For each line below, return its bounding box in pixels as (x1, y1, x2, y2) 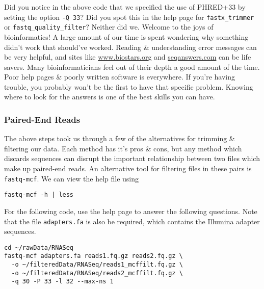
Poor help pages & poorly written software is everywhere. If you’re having (4, 71, 235, 82)
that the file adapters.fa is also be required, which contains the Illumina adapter (4, 216, 260, 226)
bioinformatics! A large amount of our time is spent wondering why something (4, 31, 249, 42)
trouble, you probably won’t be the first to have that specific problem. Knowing (4, 81, 253, 92)
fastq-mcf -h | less (4, 191, 74, 199)
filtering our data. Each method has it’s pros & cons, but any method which (4, 143, 242, 153)
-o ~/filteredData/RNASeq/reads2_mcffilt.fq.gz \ (11, 269, 183, 277)
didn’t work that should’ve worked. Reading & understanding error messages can (4, 41, 257, 52)
